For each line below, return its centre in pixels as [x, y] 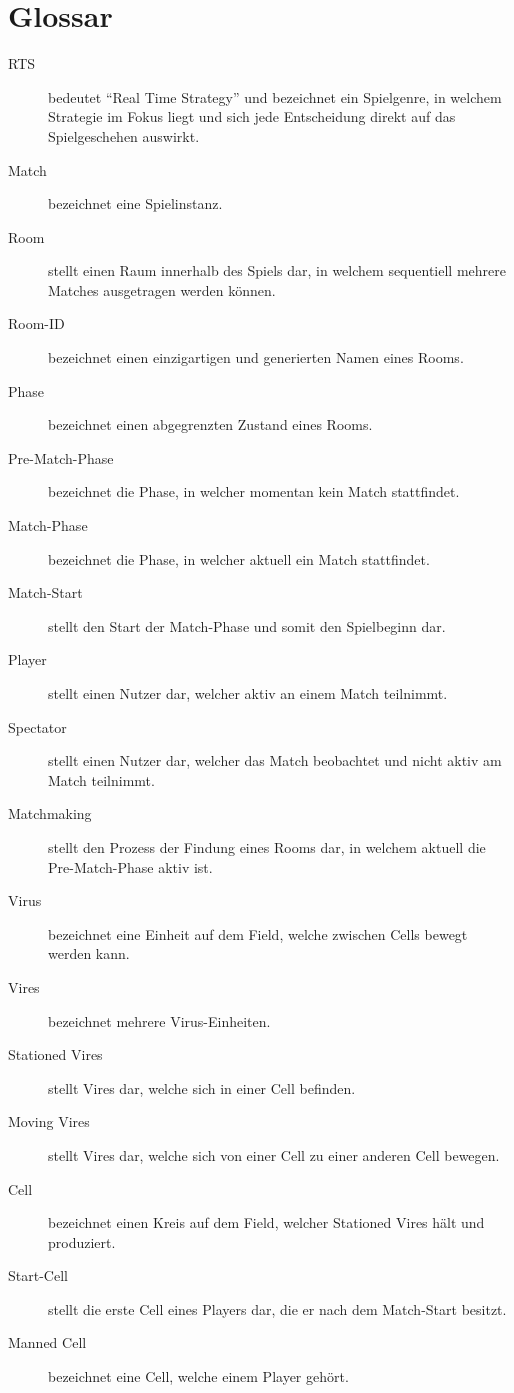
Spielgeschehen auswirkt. [124, 135]
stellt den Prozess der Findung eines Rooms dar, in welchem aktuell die [267, 846]
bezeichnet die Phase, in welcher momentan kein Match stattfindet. [254, 491]
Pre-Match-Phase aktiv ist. [130, 866]
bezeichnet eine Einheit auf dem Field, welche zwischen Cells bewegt [258, 933]
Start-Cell [38, 1275]
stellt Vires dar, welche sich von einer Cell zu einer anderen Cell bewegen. [274, 1154]
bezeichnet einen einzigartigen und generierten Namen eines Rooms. [256, 357]
